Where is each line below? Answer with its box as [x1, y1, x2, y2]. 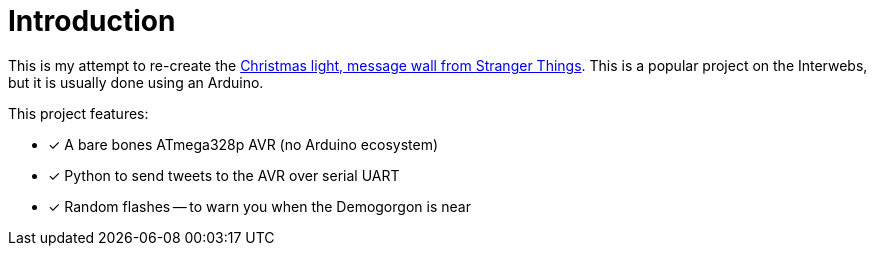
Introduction [8, 4, 176, 38]
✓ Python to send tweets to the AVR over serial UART [48, 166, 400, 184]
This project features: [8, 104, 149, 122]
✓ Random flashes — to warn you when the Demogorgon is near [48, 197, 471, 215]
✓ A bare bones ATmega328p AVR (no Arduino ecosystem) [48, 135, 439, 153]
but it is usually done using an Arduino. [8, 73, 264, 91]
